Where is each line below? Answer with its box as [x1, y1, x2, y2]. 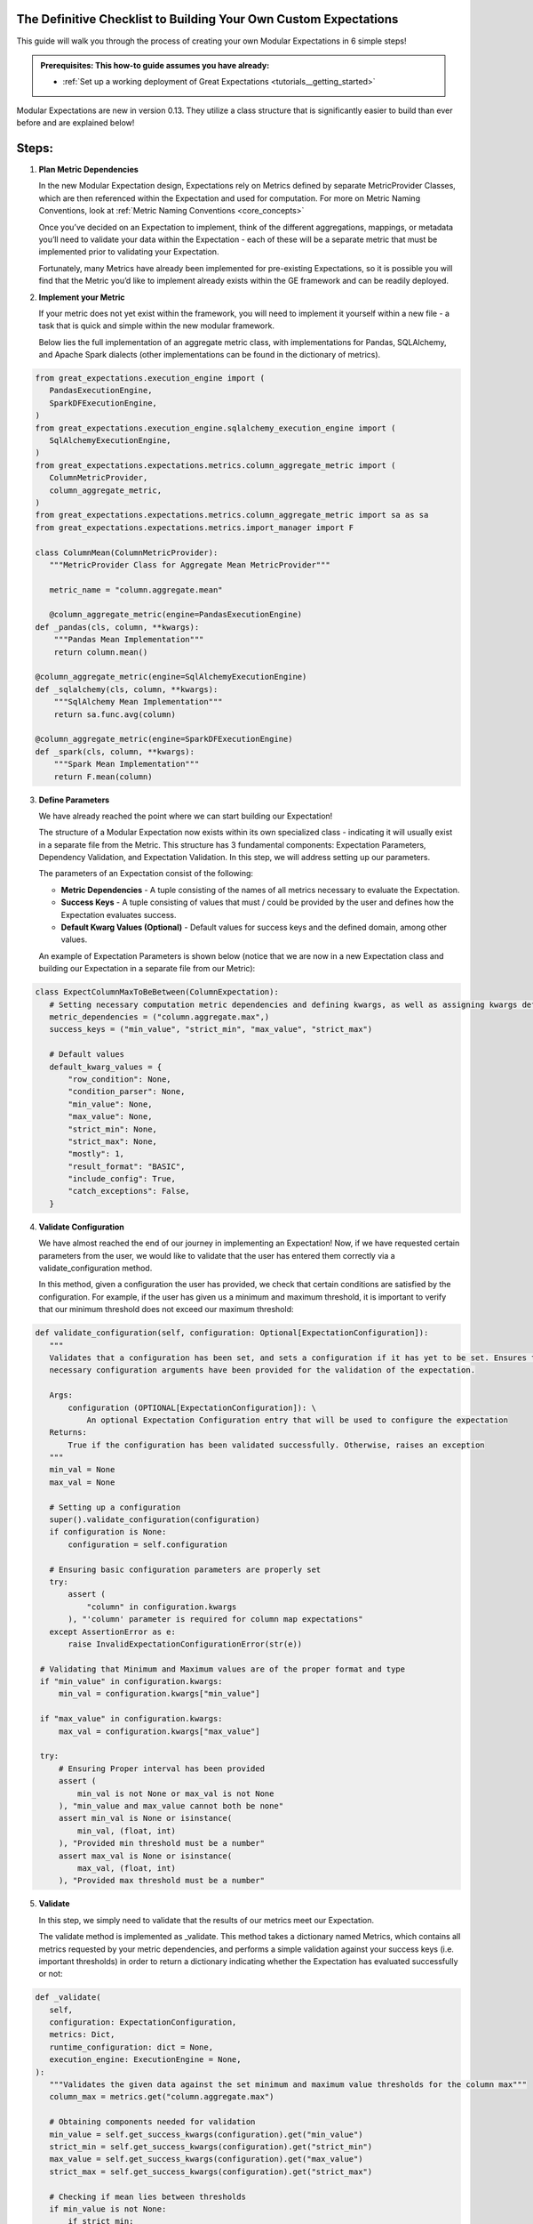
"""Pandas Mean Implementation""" [53, 634, 204, 645]
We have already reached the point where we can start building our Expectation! [38, 810, 333, 821]
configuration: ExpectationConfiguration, [49, 2018, 237, 2027]
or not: [38, 1969, 63, 1979]
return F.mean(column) [53, 771, 153, 782]
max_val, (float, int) [76, 1863, 177, 1873]
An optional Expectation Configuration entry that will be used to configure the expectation [86, 1414, 508, 1425]
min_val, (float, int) [76, 1825, 177, 1836]
